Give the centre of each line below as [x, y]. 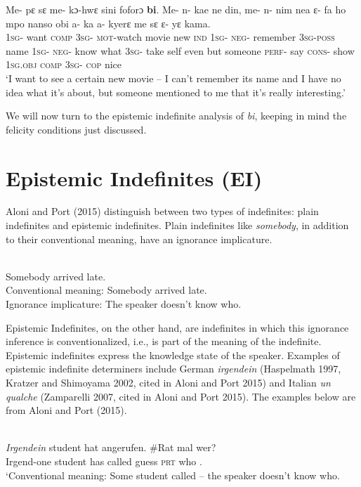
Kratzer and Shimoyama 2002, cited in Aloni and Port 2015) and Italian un [168, 382]
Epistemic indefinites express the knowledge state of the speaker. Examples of [173, 355]
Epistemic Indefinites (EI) [134, 177]
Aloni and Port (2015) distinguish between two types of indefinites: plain [162, 211]
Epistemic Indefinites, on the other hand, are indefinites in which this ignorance [177, 327]
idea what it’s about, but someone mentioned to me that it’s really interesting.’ [176, 92]
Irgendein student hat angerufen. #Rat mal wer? [111, 447]
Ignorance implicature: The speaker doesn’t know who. [124, 304]
